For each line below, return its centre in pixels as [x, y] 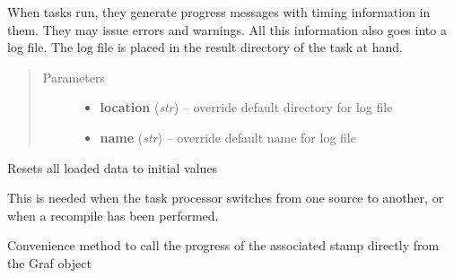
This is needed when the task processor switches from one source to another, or [226, 198]
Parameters [74, 77]
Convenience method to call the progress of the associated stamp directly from [223, 245]
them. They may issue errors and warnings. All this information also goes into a [227, 29]
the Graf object [49, 262]
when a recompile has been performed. [113, 215]
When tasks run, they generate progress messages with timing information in [219, 12]
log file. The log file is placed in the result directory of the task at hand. [205, 47]
